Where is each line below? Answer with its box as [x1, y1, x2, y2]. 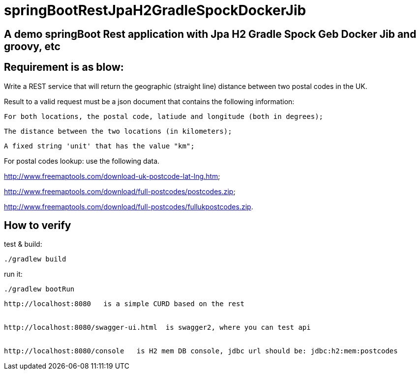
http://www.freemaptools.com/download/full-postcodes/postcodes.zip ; [4, 187, 236, 196]
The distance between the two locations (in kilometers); [4, 127, 232, 135]
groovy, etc [4, 40, 60, 53]
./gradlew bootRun [4, 285, 75, 293]
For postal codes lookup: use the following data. [4, 156, 160, 165]
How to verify [4, 219, 71, 232]
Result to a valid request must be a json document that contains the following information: [4, 97, 295, 106]
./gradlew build [4, 255, 66, 263]
